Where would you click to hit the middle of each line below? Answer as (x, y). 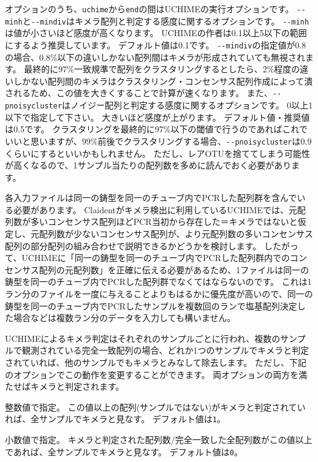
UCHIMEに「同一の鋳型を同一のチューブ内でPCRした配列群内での (156, 258)
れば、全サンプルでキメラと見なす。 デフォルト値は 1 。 (115, 419)
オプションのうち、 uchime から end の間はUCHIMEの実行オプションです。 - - (155, 9)
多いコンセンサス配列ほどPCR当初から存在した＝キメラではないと (164, 222)
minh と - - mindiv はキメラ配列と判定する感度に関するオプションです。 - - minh (157, 21)
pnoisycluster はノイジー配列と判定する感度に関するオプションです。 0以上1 (159, 105)
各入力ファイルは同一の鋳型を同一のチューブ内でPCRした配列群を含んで (151, 198)
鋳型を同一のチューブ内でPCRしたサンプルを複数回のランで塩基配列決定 (151, 305)
